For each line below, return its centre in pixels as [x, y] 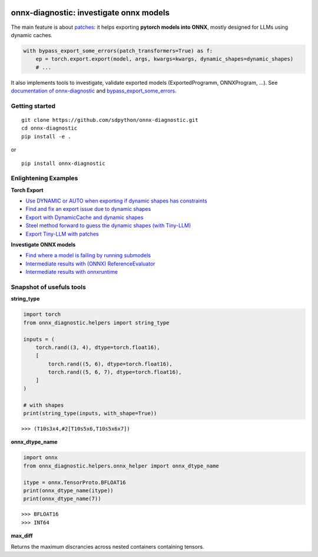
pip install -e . [46, 136]
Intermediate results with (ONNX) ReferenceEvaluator [90, 263]
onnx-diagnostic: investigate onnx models [90, 13]
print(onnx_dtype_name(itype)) [69, 490]
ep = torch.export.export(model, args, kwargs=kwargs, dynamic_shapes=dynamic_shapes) [165, 59]
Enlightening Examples [44, 178]
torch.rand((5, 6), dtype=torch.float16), [110, 364]
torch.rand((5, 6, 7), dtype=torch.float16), [115, 372]
